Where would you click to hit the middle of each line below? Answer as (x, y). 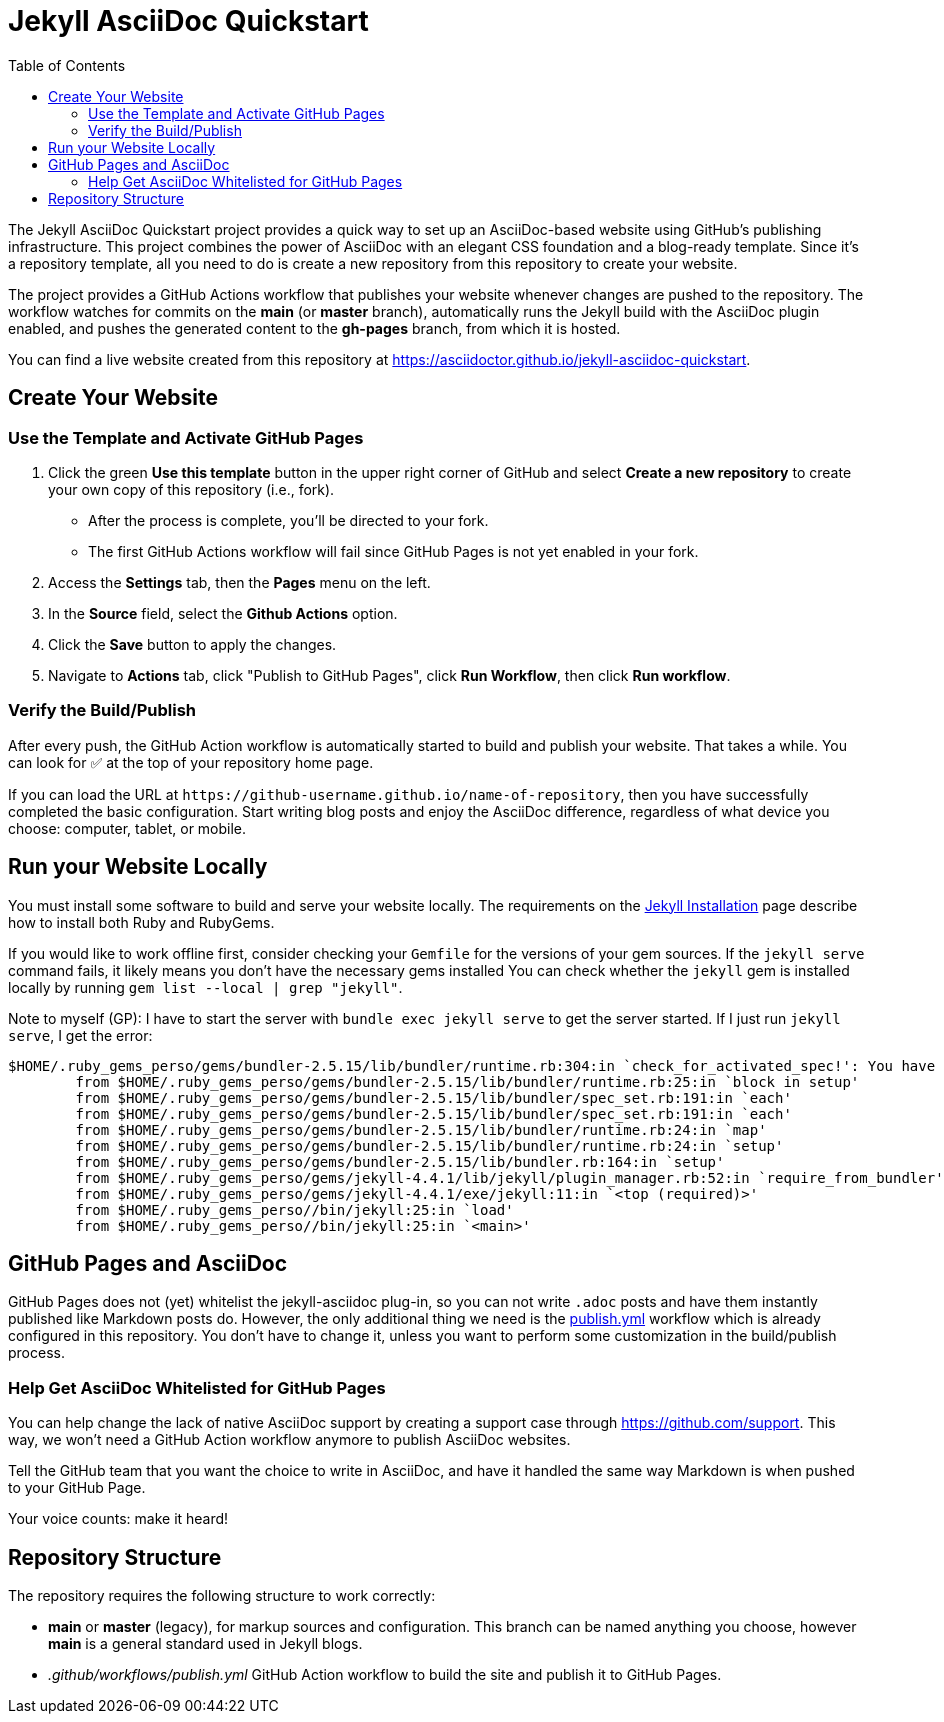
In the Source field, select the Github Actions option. (223, 613)
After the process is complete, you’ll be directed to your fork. (288, 520)
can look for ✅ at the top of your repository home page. (191, 762)
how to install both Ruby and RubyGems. (141, 922)
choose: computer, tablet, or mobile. (127, 828)
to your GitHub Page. (77, 1488)
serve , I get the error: (80, 1035)
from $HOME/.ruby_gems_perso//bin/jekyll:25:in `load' (294, 1209)
